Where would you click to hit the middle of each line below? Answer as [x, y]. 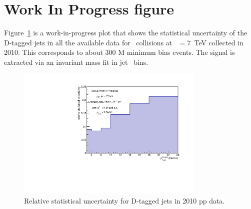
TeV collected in [219, 42]
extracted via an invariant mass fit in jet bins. [76, 62]
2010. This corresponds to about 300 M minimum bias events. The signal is [119, 52]
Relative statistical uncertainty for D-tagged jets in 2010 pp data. [124, 200]
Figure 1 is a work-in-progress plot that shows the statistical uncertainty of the [126, 33]
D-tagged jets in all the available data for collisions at [88, 42]
